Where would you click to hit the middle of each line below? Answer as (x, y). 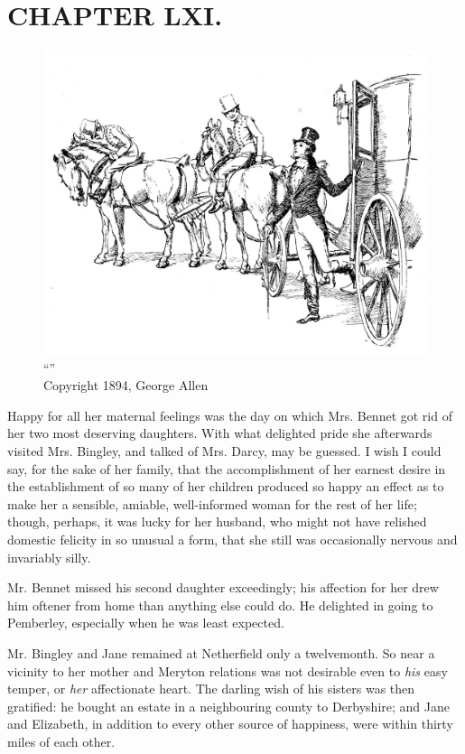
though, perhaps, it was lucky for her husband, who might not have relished (217, 521)
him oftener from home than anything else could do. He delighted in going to (220, 605)
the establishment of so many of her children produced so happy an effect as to (226, 486)
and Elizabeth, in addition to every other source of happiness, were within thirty (230, 724)
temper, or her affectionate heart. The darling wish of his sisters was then (211, 689)
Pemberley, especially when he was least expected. (146, 623)
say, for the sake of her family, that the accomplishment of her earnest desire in (227, 468)
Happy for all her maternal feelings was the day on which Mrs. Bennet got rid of (230, 415)
